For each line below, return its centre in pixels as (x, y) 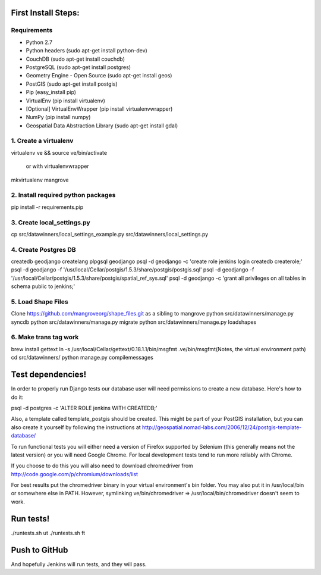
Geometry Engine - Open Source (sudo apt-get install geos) (99, 76)
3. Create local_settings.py (51, 222)
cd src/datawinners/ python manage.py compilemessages (82, 358)
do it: (17, 397)
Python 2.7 (39, 42)
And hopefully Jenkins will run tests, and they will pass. (79, 564)
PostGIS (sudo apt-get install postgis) (72, 84)
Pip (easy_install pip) (51, 92)
